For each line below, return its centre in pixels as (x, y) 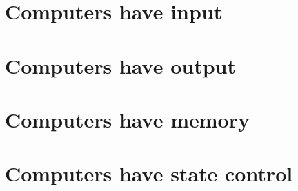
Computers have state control (149, 173)
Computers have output (120, 65)
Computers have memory (127, 119)
